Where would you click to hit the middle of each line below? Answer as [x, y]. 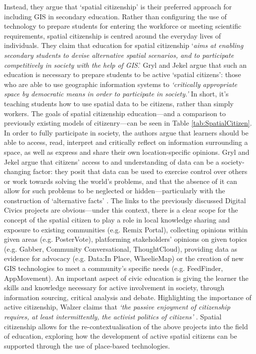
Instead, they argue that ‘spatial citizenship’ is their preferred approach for [118, 6]
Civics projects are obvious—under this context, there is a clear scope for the [121, 210]
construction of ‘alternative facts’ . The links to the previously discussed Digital [125, 200]
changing [18, 171]
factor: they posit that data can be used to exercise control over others [140, 171]
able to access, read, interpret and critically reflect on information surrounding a [126, 142]
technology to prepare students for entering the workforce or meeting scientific [123, 26]
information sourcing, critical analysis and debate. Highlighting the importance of [128, 297]
